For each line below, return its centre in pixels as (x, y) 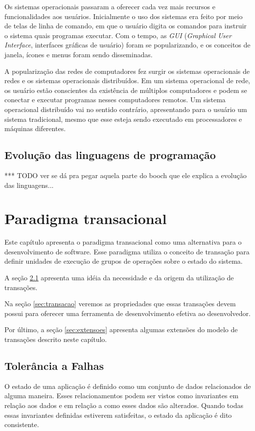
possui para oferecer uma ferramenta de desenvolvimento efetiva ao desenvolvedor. (127, 313)
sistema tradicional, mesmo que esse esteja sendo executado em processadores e (123, 119)
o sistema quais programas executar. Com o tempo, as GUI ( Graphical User (118, 35)
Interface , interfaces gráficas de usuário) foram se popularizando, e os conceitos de (127, 45)
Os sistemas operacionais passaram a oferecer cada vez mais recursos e (110, 6)
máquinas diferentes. (35, 128)
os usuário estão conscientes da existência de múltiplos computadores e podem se (126, 90)
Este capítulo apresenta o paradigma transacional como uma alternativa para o (123, 242)
